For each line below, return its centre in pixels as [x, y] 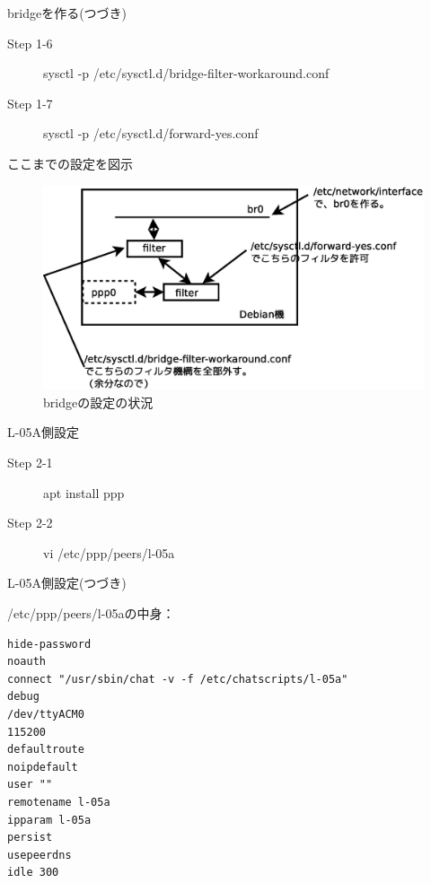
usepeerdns [40, 855]
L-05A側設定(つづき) [67, 583]
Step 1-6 [30, 43]
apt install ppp [84, 492]
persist [30, 838]
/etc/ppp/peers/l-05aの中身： [91, 613]
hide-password [49, 644]
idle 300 [33, 873]
